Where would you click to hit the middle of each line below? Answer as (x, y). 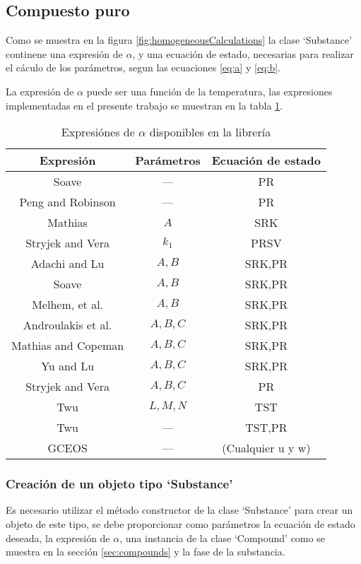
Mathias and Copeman (68, 346)
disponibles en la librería (210, 132)
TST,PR (266, 428)
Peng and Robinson (67, 202)
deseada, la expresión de (58, 537)
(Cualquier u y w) (266, 448)
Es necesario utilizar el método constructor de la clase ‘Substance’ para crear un (179, 510)
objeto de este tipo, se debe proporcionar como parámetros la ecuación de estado (180, 523)
